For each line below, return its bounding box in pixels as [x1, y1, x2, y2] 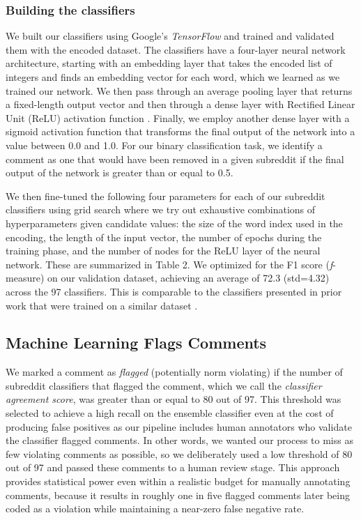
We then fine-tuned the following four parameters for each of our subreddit [6, 188, 325, 203]
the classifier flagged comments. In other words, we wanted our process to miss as [6, 433, 353, 448]
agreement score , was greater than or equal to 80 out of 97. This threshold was [6, 392, 341, 406]
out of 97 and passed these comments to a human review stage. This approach [6, 460, 340, 475]
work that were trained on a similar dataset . [6, 298, 198, 312]
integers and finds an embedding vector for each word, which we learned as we [6, 70, 340, 84]
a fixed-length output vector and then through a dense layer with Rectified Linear [6, 97, 355, 112]
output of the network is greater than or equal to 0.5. [6, 165, 233, 180]
